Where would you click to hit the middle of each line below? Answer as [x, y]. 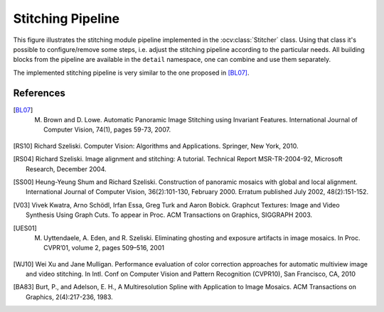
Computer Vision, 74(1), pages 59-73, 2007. [107, 130]
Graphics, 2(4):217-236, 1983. [69, 297]
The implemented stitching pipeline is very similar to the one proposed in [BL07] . [131, 72]
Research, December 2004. [66, 169]
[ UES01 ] [25, 228]
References [39, 93]
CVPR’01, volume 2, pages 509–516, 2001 [104, 248]
